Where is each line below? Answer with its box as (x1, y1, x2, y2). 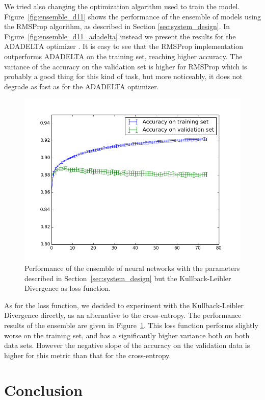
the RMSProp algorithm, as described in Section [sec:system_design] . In (4, 21, 230, 32)
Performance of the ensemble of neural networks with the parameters (24, 262, 240, 273)
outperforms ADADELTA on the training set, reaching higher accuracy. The (4, 51, 243, 61)
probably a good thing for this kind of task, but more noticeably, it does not (4, 71, 243, 82)
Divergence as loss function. (24, 283, 111, 293)
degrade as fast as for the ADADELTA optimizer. (4, 81, 159, 91)
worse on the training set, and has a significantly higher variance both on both (4, 330, 250, 340)
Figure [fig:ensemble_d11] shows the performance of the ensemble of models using (4, 11, 261, 21)
